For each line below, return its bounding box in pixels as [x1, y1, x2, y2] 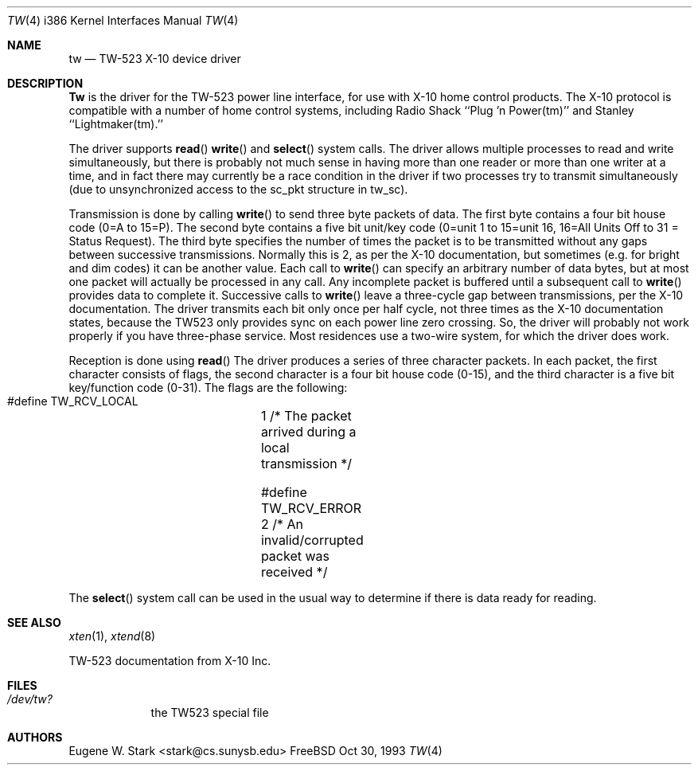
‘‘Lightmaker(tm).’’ [68, 117, 163, 131]
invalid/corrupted [260, 532, 364, 548]
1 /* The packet [260, 408, 352, 424]
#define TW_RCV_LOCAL [7, 394, 138, 408]
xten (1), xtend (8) [68, 629, 156, 643]
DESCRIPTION [7, 76, 84, 90]
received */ [260, 564, 328, 580]
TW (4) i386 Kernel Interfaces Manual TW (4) [7, 14, 239, 27]
